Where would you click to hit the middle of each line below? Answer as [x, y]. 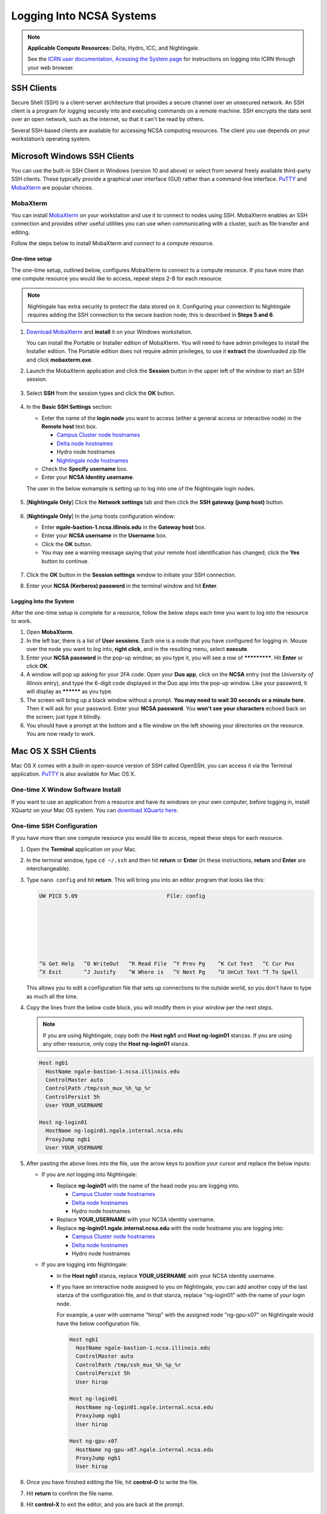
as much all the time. [52, 996]
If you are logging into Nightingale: [84, 1264]
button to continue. [65, 561]
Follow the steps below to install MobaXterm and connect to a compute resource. [113, 243]
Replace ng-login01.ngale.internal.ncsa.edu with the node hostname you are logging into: [170, 1228]
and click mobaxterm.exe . [60, 360]
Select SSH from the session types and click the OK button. [101, 393]
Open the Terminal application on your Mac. [82, 849]
